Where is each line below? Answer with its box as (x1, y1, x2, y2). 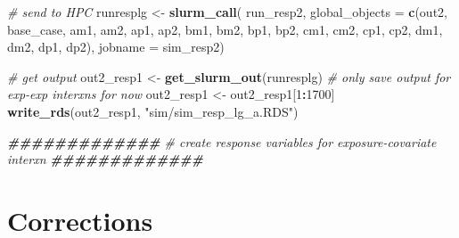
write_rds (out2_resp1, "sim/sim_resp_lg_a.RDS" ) (7, 102, 299, 120)
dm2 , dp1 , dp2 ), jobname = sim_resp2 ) (7, 37, 225, 56)
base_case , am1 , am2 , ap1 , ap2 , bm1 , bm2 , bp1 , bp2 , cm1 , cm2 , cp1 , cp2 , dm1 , (7, 20, 443, 38)
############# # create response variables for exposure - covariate (7, 132, 437, 151)
